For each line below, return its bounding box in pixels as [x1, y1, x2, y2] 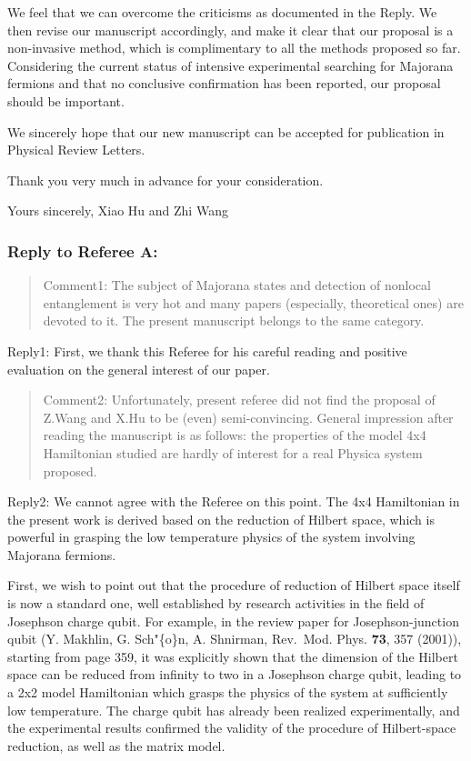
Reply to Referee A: [7, 239, 158, 262]
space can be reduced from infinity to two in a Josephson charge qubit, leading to [7, 665, 462, 684]
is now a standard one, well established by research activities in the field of [7, 594, 425, 613]
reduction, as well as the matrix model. [7, 736, 225, 755]
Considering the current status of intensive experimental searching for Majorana [7, 55, 454, 75]
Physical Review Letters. [7, 140, 145, 159]
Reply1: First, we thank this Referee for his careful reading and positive [7, 341, 407, 360]
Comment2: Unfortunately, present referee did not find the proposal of [43, 390, 436, 409]
